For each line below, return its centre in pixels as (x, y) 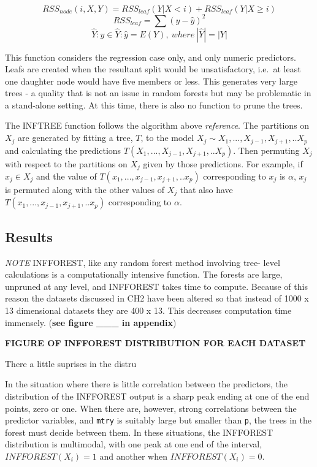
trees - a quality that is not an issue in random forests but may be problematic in (158, 93)
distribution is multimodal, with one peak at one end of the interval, (134, 444)
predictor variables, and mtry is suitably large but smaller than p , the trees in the (158, 420)
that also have (206, 189)
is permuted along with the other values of (85, 189)
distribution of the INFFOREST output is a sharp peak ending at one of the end (157, 396)
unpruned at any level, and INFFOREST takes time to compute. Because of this (156, 286)
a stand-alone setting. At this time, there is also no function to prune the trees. (154, 104)
